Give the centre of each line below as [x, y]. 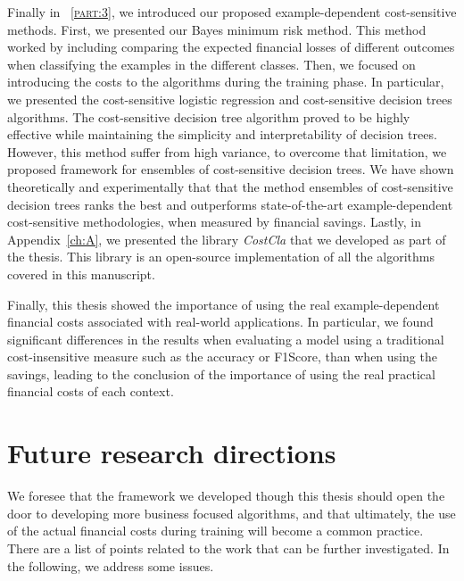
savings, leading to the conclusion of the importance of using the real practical [221, 373]
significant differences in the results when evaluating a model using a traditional [226, 339]
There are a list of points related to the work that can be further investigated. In [228, 548]
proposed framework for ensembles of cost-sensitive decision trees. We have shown [231, 169]
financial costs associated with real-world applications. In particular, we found [220, 322]
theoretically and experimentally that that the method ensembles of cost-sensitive [230, 186]
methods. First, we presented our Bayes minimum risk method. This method [217, 29]
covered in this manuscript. [81, 274]
